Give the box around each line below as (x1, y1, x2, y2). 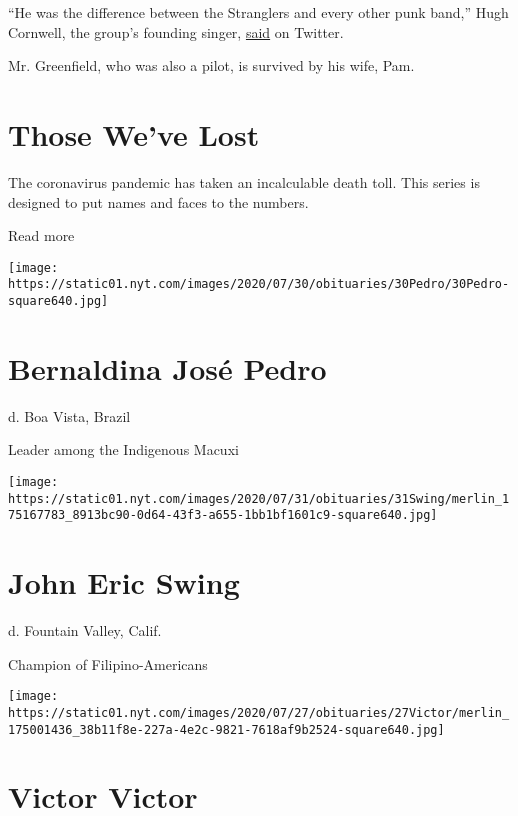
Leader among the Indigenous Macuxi (8, 439, 239, 460)
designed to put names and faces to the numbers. (8, 191, 309, 212)
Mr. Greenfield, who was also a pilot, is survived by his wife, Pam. (8, 55, 415, 76)
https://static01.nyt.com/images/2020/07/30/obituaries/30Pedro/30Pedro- (8, 277, 510, 292)
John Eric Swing (8, 562, 240, 603)
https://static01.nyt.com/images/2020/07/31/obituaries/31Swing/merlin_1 (8, 491, 510, 506)
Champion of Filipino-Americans (8, 653, 208, 674)
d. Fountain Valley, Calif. (8, 620, 162, 641)
